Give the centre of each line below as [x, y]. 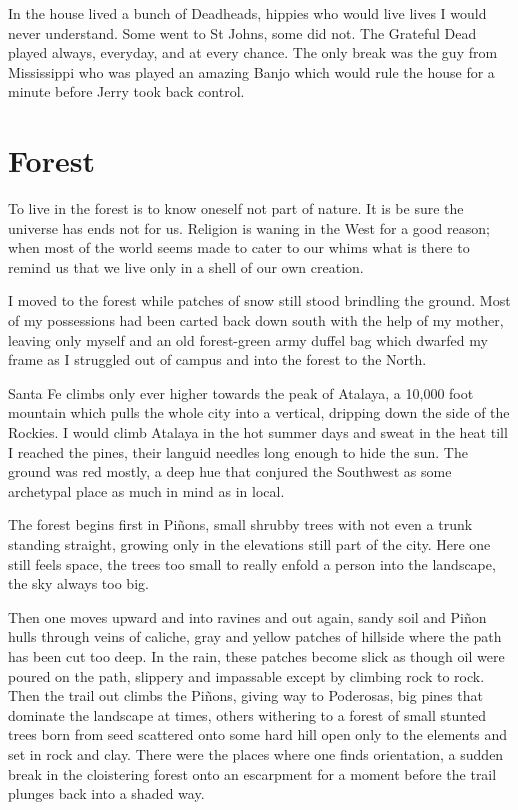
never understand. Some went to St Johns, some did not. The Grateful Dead [242, 32]
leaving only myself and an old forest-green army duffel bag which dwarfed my [248, 339]
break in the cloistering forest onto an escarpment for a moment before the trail [252, 773]
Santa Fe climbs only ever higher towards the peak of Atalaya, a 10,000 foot [241, 392]
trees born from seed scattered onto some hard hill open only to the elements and [258, 734]
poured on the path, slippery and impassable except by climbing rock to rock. [246, 675]
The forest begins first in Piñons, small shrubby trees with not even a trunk [240, 524]
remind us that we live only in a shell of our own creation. [186, 266]
